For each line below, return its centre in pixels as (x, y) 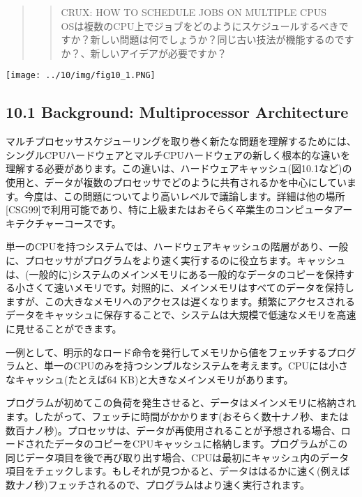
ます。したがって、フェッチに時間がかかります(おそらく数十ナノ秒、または (177, 416)
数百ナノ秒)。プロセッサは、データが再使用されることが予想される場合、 (173, 430)
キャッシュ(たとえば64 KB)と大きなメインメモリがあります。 (154, 379)
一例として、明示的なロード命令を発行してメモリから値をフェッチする (166, 352)
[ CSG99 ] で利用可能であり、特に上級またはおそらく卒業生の (141, 209)
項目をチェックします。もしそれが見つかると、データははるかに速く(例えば (178, 471)
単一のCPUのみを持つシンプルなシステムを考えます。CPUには (187, 366)
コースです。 (92, 223)
